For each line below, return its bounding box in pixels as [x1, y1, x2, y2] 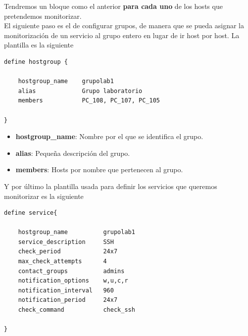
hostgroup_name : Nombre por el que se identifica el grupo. [15, 131, 203, 142]
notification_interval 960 [18, 287, 114, 294]
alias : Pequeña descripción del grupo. [15, 147, 130, 158]
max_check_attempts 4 [18, 258, 107, 265]
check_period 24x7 [18, 248, 118, 255]
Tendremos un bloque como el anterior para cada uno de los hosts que [4, 1, 223, 11]
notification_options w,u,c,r [18, 277, 128, 285]
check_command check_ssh [18, 306, 135, 314]
